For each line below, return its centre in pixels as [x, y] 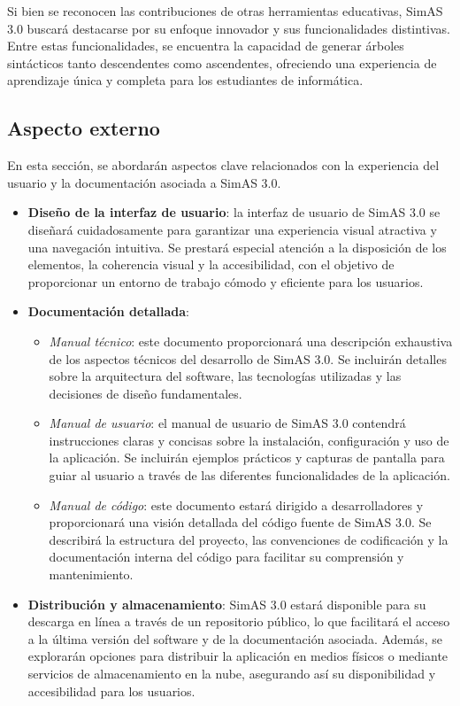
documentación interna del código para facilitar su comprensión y [226, 557]
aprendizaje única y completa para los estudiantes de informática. [185, 80]
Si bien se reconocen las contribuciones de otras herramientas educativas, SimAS [225, 11]
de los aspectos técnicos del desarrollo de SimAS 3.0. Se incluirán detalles [248, 358]
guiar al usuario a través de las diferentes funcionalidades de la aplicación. [249, 475]
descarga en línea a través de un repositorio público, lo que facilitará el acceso [239, 621]
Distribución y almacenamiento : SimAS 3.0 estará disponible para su [227, 604]
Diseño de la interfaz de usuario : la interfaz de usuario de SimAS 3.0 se [234, 212]
